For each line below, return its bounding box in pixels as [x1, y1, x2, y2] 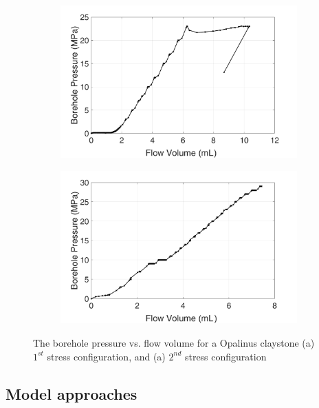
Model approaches [5, 382, 137, 404]
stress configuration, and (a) [47, 349, 166, 363]
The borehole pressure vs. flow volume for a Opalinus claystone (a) [33, 335, 315, 349]
